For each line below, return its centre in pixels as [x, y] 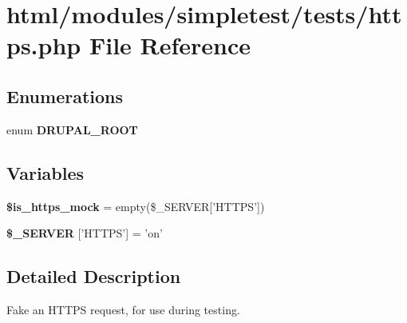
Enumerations [65, 96]
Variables [45, 172]
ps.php [44, 45]
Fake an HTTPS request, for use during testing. [123, 309]
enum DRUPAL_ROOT [72, 129]
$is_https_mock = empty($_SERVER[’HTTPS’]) [136, 206]
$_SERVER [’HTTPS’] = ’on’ [85, 233]
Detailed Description [94, 276]
